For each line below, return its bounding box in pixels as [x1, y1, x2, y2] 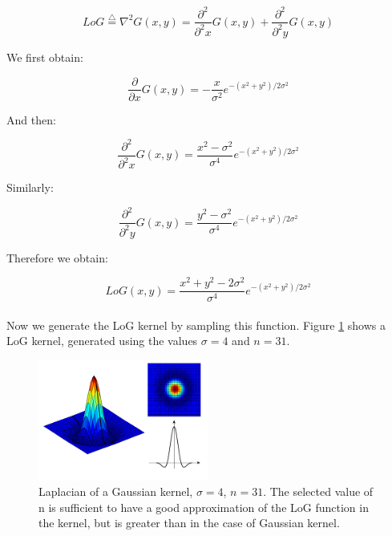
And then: [6, 111, 56, 128]
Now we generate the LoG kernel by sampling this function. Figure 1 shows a [6, 316, 386, 333]
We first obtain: [6, 48, 83, 65]
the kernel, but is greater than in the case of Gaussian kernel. [38, 514, 340, 531]
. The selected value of [263, 483, 374, 500]
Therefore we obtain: [6, 249, 108, 266]
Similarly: [6, 179, 54, 196]
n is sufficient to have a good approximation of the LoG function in [38, 498, 369, 515]
